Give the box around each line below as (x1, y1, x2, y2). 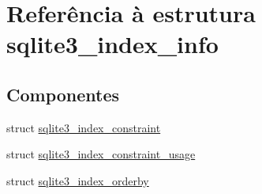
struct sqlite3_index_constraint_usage (6, 146, 196, 162)
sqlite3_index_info (6, 28, 219, 60)
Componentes (6, 82, 120, 106)
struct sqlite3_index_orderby (6, 172, 149, 188)
